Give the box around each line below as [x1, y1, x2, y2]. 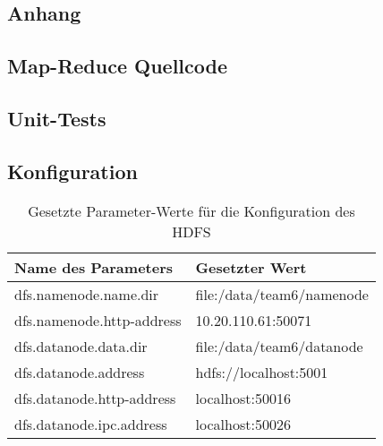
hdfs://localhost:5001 [195, 361, 328, 382]
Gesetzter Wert [195, 256, 307, 278]
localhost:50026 [195, 413, 291, 434]
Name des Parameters [14, 256, 174, 278]
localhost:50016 [195, 387, 291, 408]
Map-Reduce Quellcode [7, 52, 227, 80]
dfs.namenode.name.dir [14, 283, 159, 304]
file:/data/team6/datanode [195, 335, 363, 356]
